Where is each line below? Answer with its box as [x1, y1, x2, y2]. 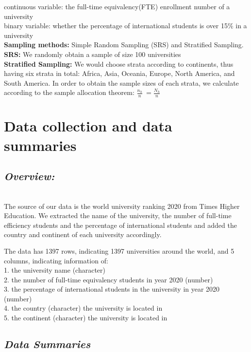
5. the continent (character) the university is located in [4, 313, 167, 323]
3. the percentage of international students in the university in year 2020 [4, 284, 220, 294]
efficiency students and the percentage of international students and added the [4, 220, 237, 230]
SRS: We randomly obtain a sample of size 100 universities [4, 49, 181, 59]
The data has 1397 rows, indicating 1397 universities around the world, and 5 [4, 245, 234, 256]
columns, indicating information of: [4, 255, 108, 265]
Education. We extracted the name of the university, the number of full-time [4, 210, 232, 221]
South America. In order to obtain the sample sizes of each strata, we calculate [4, 77, 239, 88]
